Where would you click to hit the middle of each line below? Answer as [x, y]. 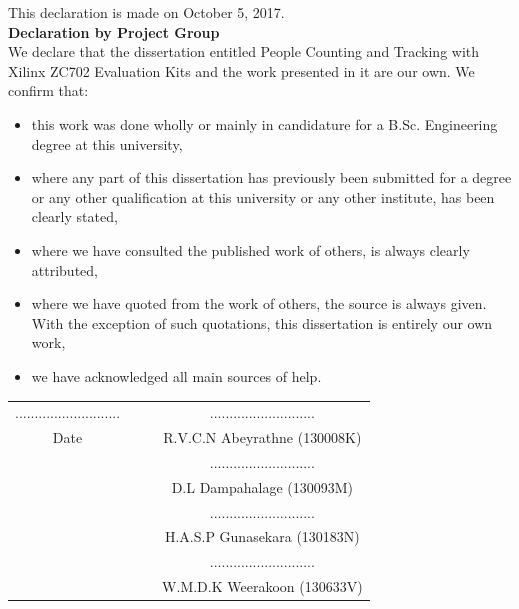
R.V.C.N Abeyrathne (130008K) [262, 437]
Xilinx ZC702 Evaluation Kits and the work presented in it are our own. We [241, 70]
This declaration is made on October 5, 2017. [146, 12]
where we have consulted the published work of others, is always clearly [250, 249]
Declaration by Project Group [114, 31]
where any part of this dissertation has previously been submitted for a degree [271, 177]
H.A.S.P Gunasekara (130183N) [262, 536]
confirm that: [48, 90]
